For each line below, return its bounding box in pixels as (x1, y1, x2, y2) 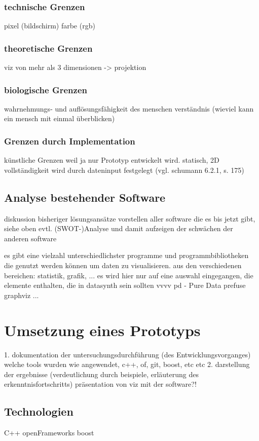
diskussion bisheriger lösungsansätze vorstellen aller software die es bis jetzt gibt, (4, 213, 255, 224)
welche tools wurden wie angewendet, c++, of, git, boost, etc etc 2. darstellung (4, 359, 250, 370)
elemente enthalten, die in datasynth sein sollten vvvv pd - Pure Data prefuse (4, 280, 246, 290)
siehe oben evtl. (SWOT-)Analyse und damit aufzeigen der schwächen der (4, 223, 233, 234)
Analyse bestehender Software (4, 189, 166, 205)
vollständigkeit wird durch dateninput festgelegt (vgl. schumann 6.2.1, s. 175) (4, 164, 244, 175)
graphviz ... (4, 289, 39, 300)
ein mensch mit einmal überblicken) (4, 113, 115, 124)
